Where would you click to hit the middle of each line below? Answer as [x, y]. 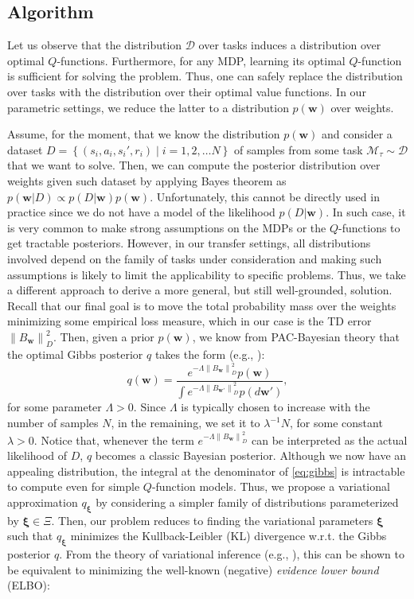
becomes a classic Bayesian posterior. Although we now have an [251, 455]
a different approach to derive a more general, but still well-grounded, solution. [200, 290]
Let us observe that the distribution [95, 45]
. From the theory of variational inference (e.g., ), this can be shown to [232, 554]
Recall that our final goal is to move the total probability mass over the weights [202, 305]
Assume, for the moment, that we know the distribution [144, 134]
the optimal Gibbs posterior [75, 354]
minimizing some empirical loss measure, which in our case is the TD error [189, 321]
